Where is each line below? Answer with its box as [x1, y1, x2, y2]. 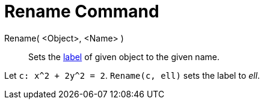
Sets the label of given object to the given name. [28, 51, 219, 62]
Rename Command [4, 1, 159, 22]
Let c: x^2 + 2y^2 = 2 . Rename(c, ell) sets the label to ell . [4, 70, 260, 81]
